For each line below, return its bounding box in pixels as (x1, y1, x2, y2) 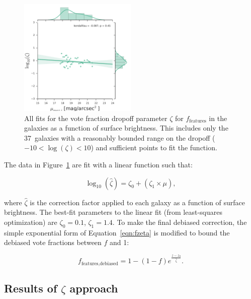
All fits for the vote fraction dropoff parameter (24, 112, 168, 123)
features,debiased (81, 261, 118, 266)
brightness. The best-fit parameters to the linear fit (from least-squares (4, 207, 222, 217)
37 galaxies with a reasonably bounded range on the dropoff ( (24, 132, 215, 143)
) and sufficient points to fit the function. (91, 142, 217, 153)
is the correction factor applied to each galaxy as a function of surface (30, 197, 245, 207)
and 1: (110, 237, 129, 248)
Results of (4, 280, 57, 296)
